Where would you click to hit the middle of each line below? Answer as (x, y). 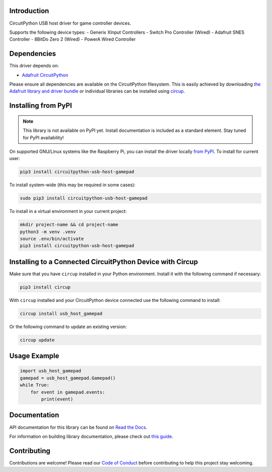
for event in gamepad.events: (68, 392)
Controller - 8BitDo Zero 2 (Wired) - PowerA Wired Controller (73, 39)
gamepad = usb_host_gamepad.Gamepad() (68, 378)
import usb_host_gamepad (51, 371)
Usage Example (34, 356)
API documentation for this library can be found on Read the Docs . (78, 427)
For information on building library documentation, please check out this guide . (91, 436)
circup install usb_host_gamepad (61, 313)
